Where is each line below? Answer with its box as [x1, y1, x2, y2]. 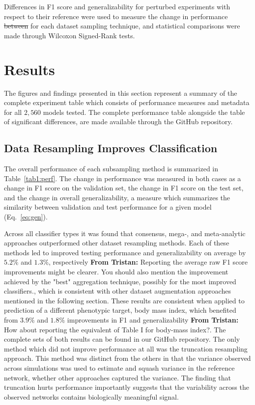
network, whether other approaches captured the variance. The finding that [4, 372, 231, 382]
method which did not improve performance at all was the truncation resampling [4, 343, 248, 353]
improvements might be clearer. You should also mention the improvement [4, 267, 228, 277]
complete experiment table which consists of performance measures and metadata [4, 97, 250, 108]
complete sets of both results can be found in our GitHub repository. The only [4, 334, 240, 344]
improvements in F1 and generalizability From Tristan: [67, 314, 239, 324]
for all [4, 107, 22, 117]
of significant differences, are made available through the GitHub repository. [4, 116, 233, 127]
